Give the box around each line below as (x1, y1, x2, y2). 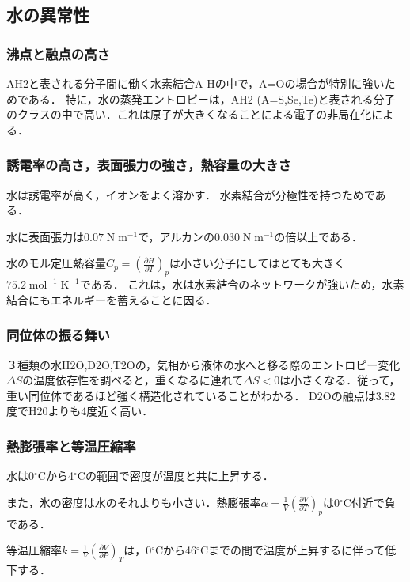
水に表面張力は (6, 228, 84, 244)
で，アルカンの (138, 228, 215, 244)
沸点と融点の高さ (6, 43, 110, 63)
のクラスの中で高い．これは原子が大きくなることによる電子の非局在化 (6, 106, 372, 123)
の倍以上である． (274, 228, 363, 244)
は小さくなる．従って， (279, 372, 401, 388)
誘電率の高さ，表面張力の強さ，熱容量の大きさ (6, 155, 291, 175)
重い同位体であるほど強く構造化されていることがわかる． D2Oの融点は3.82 (6, 387, 396, 403)
